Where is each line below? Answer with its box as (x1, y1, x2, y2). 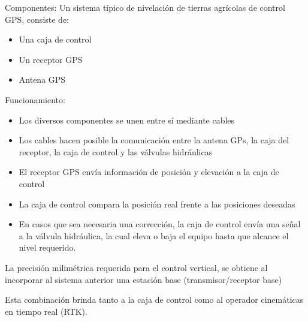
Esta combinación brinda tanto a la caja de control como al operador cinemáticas (5, 293, 304, 306)
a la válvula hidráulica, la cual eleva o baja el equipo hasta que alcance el (19, 229, 289, 242)
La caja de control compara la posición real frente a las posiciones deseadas (19, 197, 295, 210)
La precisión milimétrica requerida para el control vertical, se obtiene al (5, 261, 268, 273)
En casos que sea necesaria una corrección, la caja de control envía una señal (19, 218, 301, 230)
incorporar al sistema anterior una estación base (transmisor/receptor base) (5, 273, 282, 285)
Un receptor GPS (19, 53, 83, 65)
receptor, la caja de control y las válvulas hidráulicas (19, 145, 213, 158)
